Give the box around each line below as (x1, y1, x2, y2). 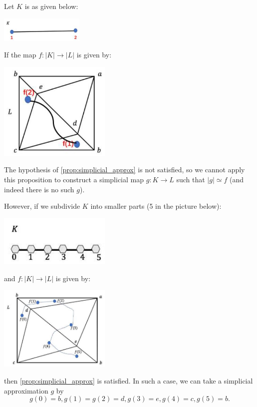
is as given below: (24, 1, 78, 11)
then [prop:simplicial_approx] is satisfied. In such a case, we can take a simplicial (4, 375, 253, 386)
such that (176, 174, 205, 184)
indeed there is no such (4, 184, 74, 194)
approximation (4, 385, 48, 396)
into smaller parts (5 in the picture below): (90, 201, 222, 211)
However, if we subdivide (4, 201, 80, 211)
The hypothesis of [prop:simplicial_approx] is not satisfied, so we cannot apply (4, 164, 245, 175)
